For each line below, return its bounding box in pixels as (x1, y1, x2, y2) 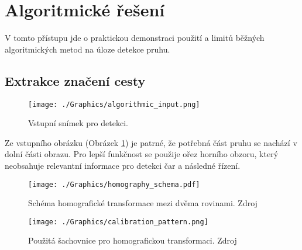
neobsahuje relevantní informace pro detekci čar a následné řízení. (5, 159, 241, 171)
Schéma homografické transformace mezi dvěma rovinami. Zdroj (28, 197, 258, 209)
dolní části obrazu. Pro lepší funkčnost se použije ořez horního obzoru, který (5, 148, 279, 160)
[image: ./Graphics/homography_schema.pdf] (28, 180, 200, 189)
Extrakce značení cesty (5, 71, 146, 89)
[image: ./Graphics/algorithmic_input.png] (28, 100, 200, 109)
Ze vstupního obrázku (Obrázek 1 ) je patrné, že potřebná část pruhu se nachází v (5, 136, 297, 148)
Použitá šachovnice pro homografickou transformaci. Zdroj (28, 234, 237, 246)
